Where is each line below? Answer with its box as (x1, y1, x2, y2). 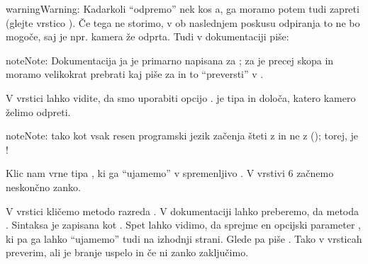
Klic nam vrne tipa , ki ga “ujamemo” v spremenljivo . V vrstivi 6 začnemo (6, 166, 334, 180)
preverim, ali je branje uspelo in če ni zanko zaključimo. (6, 245, 249, 260)
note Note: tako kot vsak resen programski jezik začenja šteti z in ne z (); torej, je (6, 128, 359, 143)
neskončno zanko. (6, 179, 81, 194)
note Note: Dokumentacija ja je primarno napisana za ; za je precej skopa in (6, 52, 334, 67)
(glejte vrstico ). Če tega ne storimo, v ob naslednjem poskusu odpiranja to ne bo (6, 15, 360, 30)
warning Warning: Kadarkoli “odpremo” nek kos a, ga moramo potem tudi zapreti (6, 1, 359, 16)
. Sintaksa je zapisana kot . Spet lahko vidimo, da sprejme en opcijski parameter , (6, 217, 361, 232)
